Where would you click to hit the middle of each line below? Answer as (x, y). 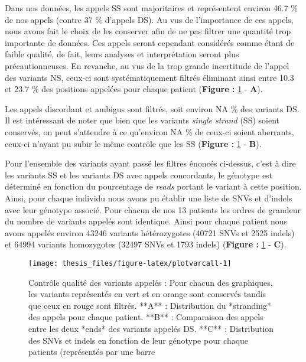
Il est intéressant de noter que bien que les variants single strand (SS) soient (142, 120)
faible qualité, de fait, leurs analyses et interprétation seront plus (122, 54)
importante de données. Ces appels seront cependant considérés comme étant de (150, 42)
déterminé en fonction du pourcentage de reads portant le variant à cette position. (153, 186)
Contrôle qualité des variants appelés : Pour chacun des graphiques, (151, 282)
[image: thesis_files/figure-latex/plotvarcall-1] (130, 263)
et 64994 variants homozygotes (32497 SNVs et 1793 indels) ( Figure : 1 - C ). (146, 244)
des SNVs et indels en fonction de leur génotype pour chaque (139, 340)
